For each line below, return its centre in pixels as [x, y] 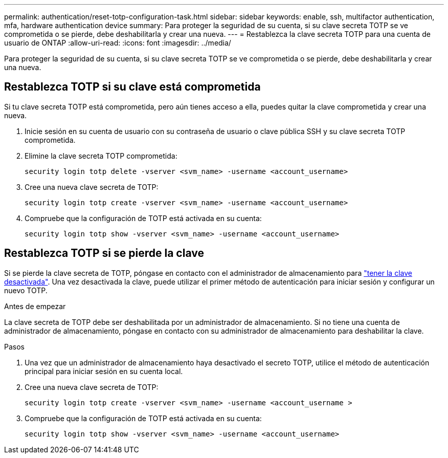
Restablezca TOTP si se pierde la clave [104, 253]
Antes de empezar [35, 306]
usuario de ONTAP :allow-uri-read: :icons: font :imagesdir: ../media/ [118, 43]
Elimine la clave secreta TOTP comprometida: [101, 156]
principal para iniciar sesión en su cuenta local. [104, 371]
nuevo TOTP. [26, 290]
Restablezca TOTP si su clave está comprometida [132, 87]
